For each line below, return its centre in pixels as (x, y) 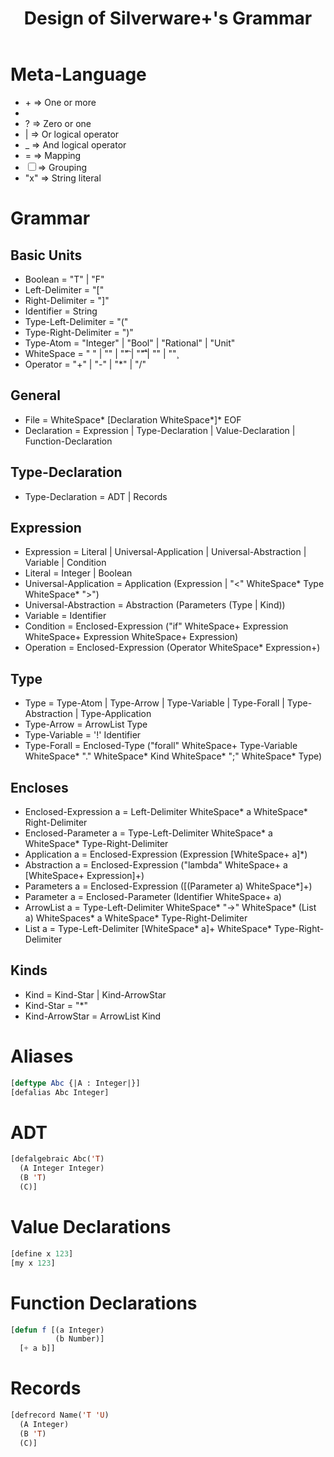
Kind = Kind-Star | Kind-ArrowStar (95, 994)
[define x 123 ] (42, 1253)
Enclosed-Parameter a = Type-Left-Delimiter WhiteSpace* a (148, 833)
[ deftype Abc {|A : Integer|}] (75, 1083)
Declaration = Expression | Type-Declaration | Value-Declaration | (160, 430)
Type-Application (116, 714)
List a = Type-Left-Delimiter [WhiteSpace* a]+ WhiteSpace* (148, 928)
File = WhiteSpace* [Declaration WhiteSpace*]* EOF (133, 419)
